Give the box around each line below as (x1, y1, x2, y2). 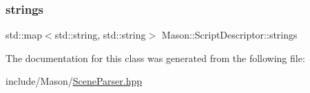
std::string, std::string (54, 28, 146, 42)
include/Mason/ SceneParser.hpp (6, 74, 143, 88)
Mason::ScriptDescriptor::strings (161, 28, 298, 42)
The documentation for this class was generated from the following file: (6, 50, 305, 65)
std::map (6, 28, 42, 42)
